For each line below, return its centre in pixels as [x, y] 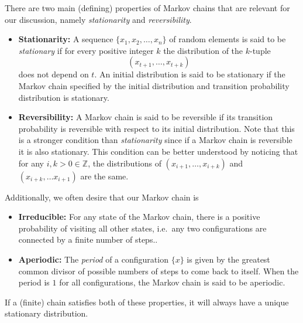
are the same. [104, 176]
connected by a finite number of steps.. [88, 239]
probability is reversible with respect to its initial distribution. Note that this [156, 128]
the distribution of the [203, 50]
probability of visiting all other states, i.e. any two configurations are [142, 228]
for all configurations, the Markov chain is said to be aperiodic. [172, 282]
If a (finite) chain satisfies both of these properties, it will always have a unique [147, 302]
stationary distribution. [47, 313]
